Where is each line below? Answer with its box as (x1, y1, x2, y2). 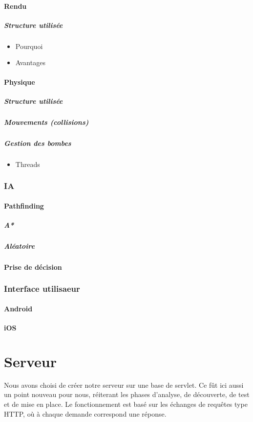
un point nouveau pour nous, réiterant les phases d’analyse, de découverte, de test (4, 389, 250, 399)
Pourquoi (15, 41, 43, 51)
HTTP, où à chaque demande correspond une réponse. (4, 408, 167, 419)
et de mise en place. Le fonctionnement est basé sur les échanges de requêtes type (4, 399, 248, 409)
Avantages (15, 57, 45, 68)
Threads (15, 159, 40, 169)
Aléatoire (4, 240, 35, 251)
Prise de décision (4, 261, 62, 272)
